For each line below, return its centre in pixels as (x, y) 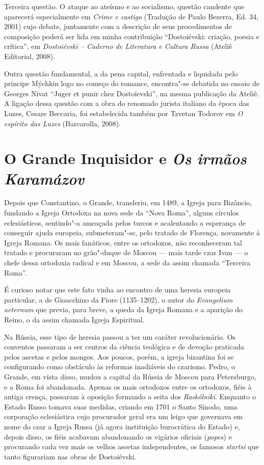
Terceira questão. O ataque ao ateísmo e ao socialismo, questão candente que (124, 6)
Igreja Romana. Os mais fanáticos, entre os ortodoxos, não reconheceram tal (123, 242)
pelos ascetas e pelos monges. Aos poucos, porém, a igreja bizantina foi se (119, 356)
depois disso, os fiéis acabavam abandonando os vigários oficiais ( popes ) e (118, 436)
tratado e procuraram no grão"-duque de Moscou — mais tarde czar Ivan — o (126, 252)
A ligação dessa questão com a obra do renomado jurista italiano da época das (127, 103)
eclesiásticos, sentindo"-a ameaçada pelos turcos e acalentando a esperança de (125, 222)
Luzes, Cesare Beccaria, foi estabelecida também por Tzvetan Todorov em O (124, 113)
